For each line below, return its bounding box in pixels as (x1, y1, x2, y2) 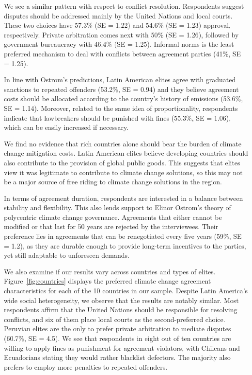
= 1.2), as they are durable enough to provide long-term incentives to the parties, (4, 240, 246, 250)
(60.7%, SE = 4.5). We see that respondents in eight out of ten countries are (4, 333, 231, 343)
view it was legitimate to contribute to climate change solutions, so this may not (4, 167, 243, 177)
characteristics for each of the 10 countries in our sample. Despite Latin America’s (4, 286, 248, 296)
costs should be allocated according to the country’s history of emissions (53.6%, (4, 93, 243, 104)
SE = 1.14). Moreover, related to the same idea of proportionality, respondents (4, 103, 238, 113)
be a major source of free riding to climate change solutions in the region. (4, 177, 222, 187)
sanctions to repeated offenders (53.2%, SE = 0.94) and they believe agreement (4, 84, 239, 94)
